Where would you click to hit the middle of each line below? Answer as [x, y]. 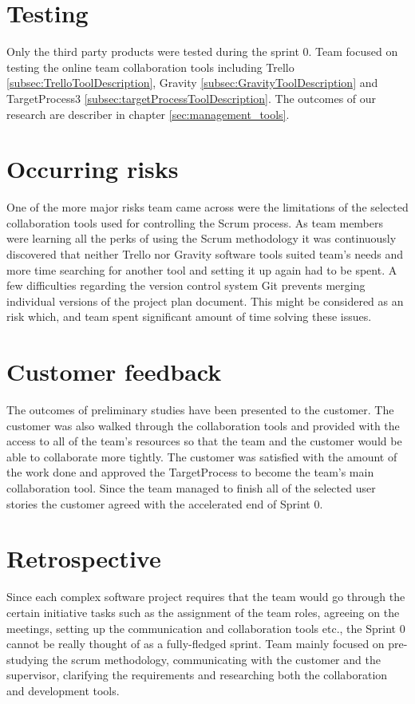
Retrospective [84, 558]
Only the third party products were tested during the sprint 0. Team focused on [202, 51]
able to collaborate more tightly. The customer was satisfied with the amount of [202, 456]
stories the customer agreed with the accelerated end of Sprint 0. [165, 503]
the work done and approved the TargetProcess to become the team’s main [190, 472]
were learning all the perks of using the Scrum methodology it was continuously [202, 238]
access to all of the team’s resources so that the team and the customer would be [204, 441]
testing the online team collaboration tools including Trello [150, 67]
